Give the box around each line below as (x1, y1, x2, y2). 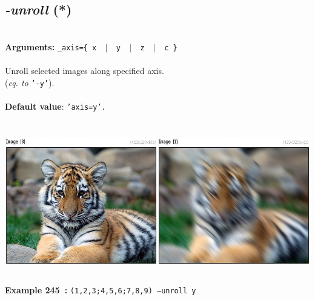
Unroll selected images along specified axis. (5, 64, 164, 77)
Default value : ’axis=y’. (5, 99, 106, 112)
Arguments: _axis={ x (5, 40, 97, 53)
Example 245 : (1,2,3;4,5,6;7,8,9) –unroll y (5, 283, 196, 296)
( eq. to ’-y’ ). (5, 76, 55, 88)
